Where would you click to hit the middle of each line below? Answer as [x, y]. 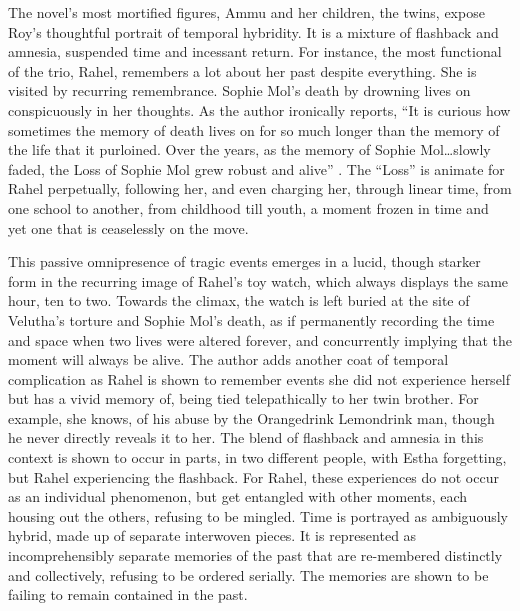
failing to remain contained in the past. [128, 594]
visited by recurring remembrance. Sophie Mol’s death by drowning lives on [239, 90]
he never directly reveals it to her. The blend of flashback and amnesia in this [246, 437]
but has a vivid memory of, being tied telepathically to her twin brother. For [243, 398]
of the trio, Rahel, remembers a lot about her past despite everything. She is [242, 70]
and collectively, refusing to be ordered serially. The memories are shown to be [248, 574]
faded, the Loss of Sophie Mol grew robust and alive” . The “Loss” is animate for [256, 168]
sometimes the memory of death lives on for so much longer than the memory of [254, 129]
